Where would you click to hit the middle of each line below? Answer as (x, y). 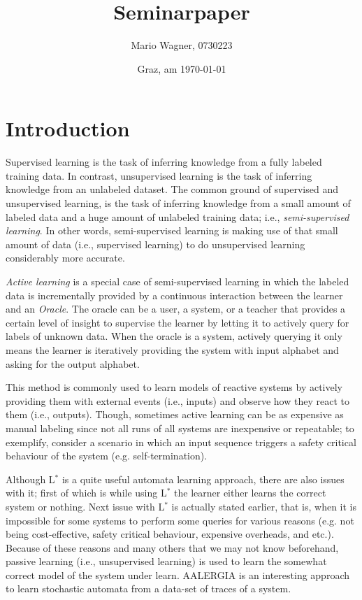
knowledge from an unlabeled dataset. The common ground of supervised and (172, 189)
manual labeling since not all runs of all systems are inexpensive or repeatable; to (180, 428)
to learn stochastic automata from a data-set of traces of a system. (149, 588)
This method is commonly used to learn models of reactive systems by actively (174, 387)
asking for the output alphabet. (73, 363)
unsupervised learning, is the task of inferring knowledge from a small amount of (178, 203)
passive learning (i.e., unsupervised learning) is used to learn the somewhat (166, 561)
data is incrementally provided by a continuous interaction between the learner (174, 295)
